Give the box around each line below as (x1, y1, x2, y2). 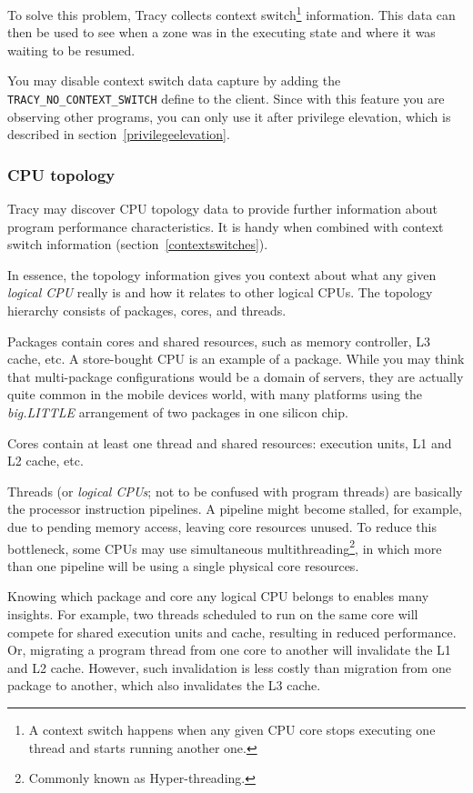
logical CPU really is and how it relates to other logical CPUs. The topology (7, 283, 433, 302)
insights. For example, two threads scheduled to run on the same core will (7, 605, 418, 624)
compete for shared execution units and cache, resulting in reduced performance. (7, 622, 457, 641)
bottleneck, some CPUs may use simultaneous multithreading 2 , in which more (7, 536, 442, 557)
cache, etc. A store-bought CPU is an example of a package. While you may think (7, 349, 465, 368)
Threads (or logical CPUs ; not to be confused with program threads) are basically (7, 481, 463, 500)
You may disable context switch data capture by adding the (7, 71, 341, 90)
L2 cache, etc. (7, 451, 84, 470)
